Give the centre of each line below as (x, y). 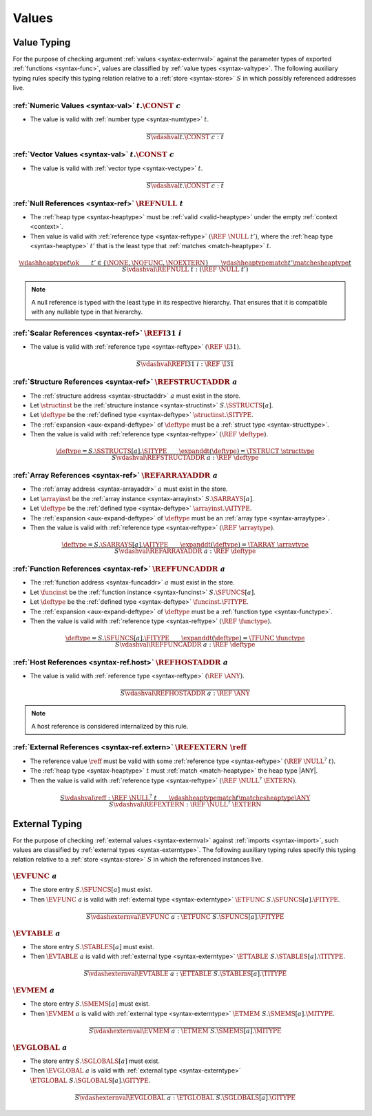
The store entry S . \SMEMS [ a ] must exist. (90, 1004)
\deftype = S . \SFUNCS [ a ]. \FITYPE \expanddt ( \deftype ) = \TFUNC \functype (185, 638)
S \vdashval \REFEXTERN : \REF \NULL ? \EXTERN (185, 804)
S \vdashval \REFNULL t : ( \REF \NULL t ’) (185, 270)
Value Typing (42, 42)
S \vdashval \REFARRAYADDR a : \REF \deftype (185, 551)
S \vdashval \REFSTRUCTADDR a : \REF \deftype (185, 458)
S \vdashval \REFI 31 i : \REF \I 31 (185, 364)
